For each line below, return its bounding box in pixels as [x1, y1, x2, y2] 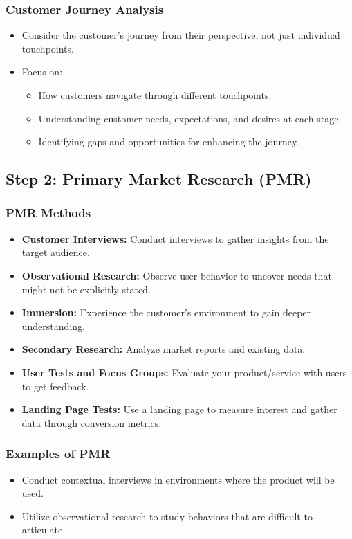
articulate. [21, 522, 66, 537]
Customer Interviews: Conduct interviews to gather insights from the [21, 231, 329, 246]
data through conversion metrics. [21, 415, 162, 430]
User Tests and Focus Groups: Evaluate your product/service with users [21, 365, 347, 379]
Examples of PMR [6, 445, 111, 462]
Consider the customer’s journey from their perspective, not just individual [21, 28, 340, 42]
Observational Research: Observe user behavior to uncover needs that [21, 268, 332, 282]
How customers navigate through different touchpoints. [38, 88, 272, 102]
